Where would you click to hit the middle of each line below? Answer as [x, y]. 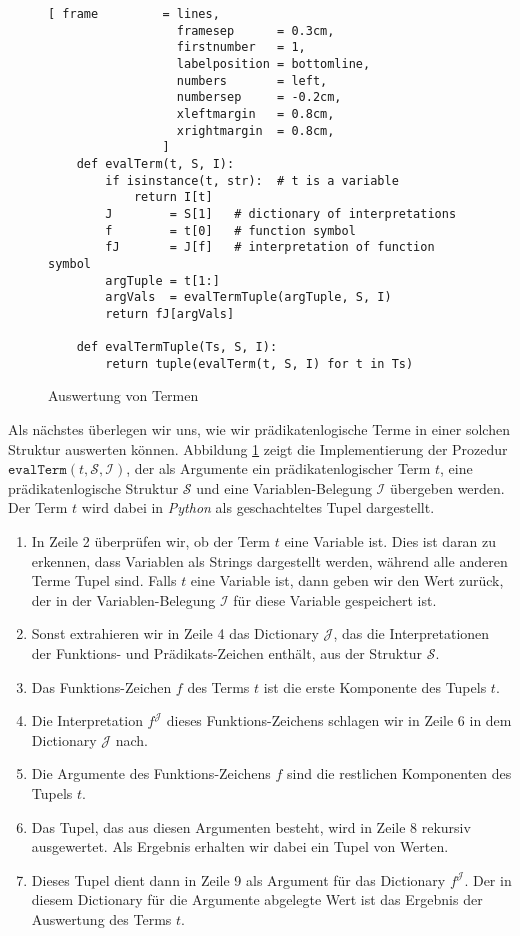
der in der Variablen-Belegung [123, 599]
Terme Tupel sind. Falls [104, 580]
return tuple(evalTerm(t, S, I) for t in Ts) [259, 363]
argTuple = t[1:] [162, 280]
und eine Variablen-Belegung [284, 487]
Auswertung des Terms [101, 918]
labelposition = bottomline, [273, 63]
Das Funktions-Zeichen [101, 686]
